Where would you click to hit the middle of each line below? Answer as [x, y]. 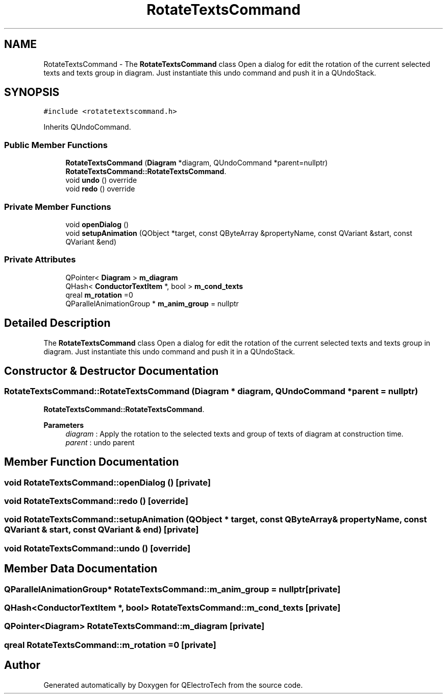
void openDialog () [97, 224]
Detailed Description [57, 323]
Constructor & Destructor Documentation [111, 371]
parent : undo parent [100, 442]
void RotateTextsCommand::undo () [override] [97, 548]
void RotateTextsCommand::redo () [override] [96, 501]
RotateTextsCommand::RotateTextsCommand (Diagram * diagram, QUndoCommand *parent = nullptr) [211, 391]
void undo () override [101, 180]
